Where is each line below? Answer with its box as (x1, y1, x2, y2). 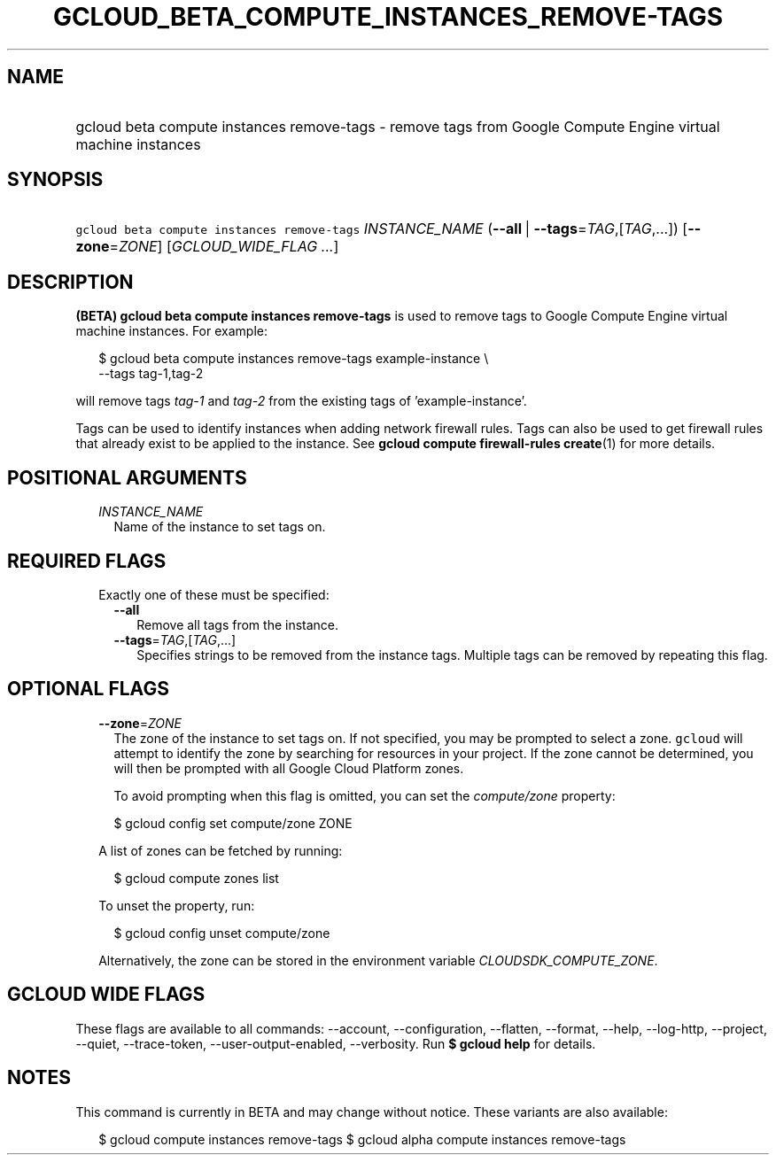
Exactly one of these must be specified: (98, 586, 330, 602)
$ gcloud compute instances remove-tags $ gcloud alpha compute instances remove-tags (98, 1131, 626, 1147)
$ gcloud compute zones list (113, 870, 279, 886)
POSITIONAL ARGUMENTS (7, 466, 247, 489)
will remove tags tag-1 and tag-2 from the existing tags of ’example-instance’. (75, 393, 527, 409)
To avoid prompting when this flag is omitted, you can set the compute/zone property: (113, 787, 616, 803)
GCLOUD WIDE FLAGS (7, 983, 206, 1006)
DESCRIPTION (7, 270, 134, 293)
